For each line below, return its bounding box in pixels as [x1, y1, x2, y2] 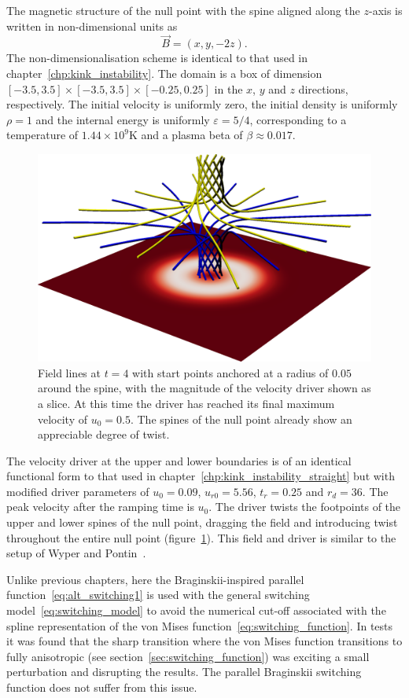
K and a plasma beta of [128, 127, 243, 143]
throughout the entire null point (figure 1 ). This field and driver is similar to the [6, 529, 396, 546]
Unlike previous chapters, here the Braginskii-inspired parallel [6, 571, 304, 587]
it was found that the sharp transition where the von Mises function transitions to [6, 633, 403, 649]
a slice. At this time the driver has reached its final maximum [38, 395, 335, 411]
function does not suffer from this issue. [6, 679, 197, 696]
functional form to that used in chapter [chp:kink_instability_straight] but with [6, 468, 395, 484]
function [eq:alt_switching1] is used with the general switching [6, 586, 310, 603]
